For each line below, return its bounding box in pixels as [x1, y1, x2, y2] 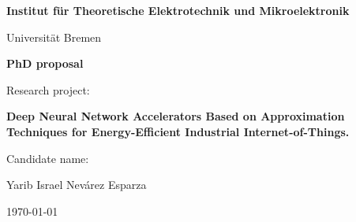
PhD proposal [6, 55, 84, 72]
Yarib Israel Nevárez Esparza [6, 176, 147, 193]
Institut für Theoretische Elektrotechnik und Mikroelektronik [6, 2, 350, 18]
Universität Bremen [6, 28, 102, 45]
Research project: [6, 81, 90, 98]
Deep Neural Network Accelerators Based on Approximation [6, 108, 345, 124]
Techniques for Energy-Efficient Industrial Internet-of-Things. [6, 123, 350, 139]
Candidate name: [6, 150, 89, 166]
